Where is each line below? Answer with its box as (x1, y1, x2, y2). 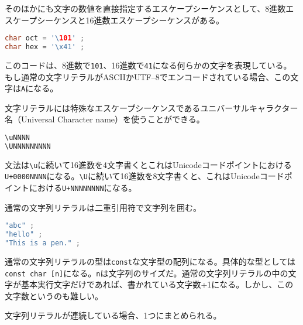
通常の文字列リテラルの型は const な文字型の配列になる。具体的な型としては (5, 255, 296, 267)
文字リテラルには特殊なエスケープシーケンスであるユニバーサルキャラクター (5, 101, 298, 114)
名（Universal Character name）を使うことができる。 (5, 113, 205, 125)
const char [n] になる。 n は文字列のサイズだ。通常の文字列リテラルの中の (5, 266, 288, 279)
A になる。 (21, 82, 58, 94)
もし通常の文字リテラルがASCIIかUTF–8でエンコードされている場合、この (5, 70, 291, 83)
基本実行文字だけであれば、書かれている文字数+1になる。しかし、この (20, 278, 294, 290)
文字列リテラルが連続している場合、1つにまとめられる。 (5, 309, 222, 321)
